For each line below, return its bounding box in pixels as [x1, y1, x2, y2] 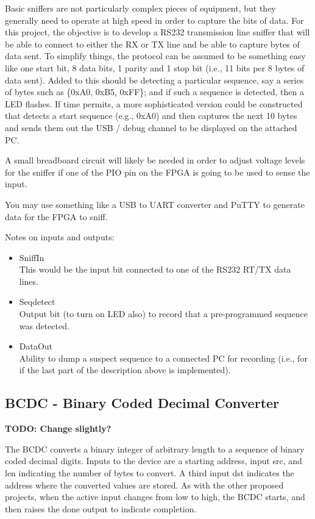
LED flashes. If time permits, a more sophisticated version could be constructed [5, 97, 303, 110]
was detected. [19, 319, 69, 332]
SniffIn [19, 251, 44, 263]
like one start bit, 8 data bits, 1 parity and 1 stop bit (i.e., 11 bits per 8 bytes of [5, 61, 305, 74]
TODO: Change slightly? [5, 422, 111, 435]
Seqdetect [19, 295, 55, 308]
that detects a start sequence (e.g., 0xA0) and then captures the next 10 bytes [5, 109, 297, 122]
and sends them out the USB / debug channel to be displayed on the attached [5, 121, 297, 134]
